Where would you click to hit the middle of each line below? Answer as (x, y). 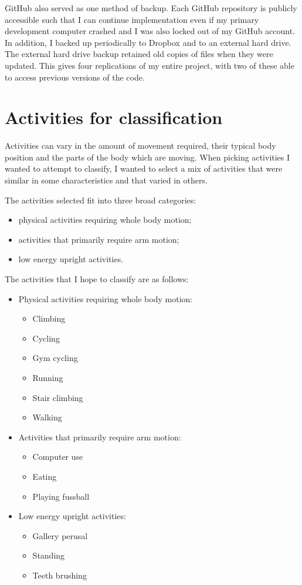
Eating (45, 476)
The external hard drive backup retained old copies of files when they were (139, 54)
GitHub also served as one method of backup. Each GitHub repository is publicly (151, 8)
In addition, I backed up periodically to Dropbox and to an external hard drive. (148, 42)
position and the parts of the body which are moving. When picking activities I (147, 157)
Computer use (58, 457)
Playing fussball (61, 496)
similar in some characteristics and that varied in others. (106, 180)
